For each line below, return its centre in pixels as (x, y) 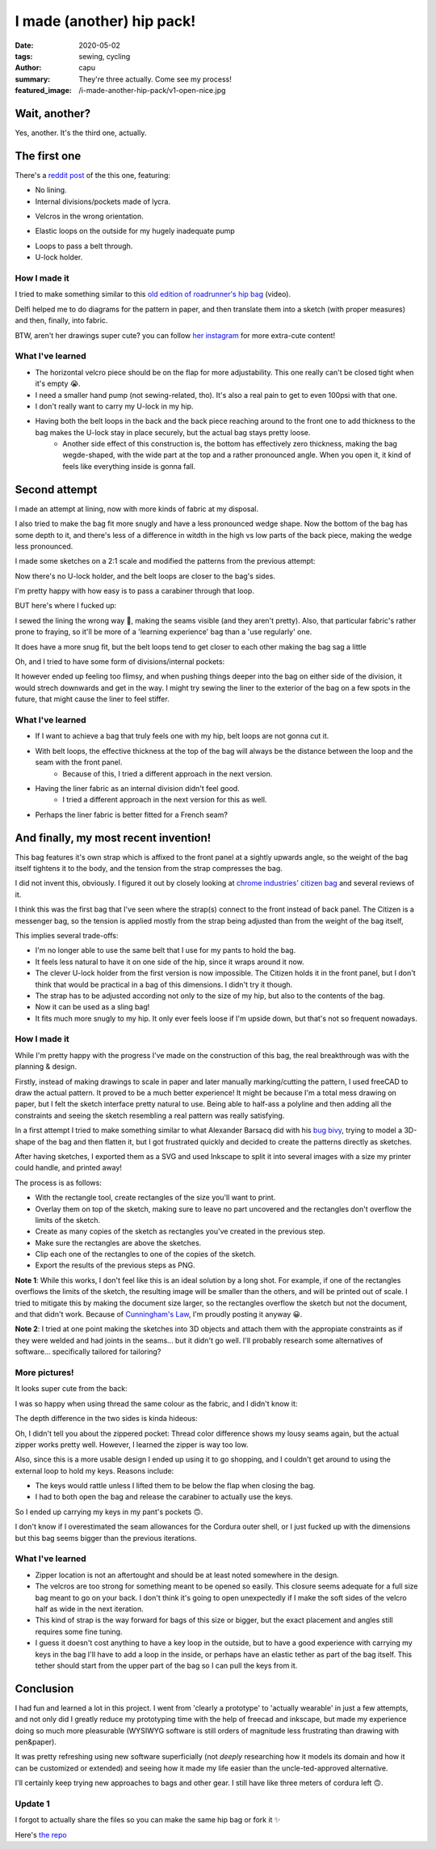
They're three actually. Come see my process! (155, 79)
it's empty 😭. (58, 383)
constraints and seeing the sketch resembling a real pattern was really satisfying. (150, 1115)
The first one (48, 156)
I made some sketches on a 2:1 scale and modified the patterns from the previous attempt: (165, 561)
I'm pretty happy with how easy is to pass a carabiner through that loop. (134, 591)
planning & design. (46, 1067)
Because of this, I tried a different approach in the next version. (168, 773)
